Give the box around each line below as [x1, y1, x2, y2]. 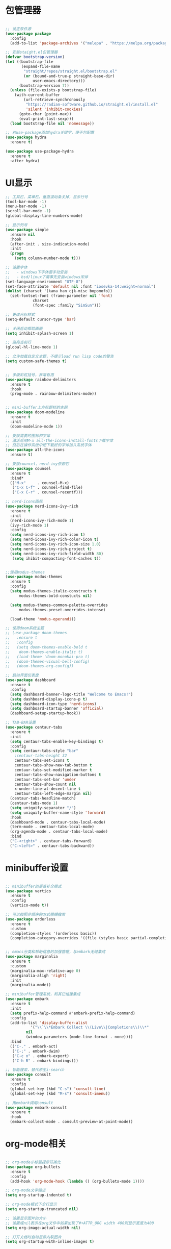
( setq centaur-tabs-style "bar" [10, 748, 79, 754]
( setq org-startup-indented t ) [5, 1192, 72, 1198]
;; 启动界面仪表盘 [5, 673, 39, 678]
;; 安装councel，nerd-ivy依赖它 [5, 461, 70, 466]
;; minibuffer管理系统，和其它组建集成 [5, 992, 80, 997]
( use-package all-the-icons [5, 447, 65, 453]
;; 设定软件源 [5, 26, 32, 31]
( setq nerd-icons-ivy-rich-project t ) [10, 546, 93, 552]
